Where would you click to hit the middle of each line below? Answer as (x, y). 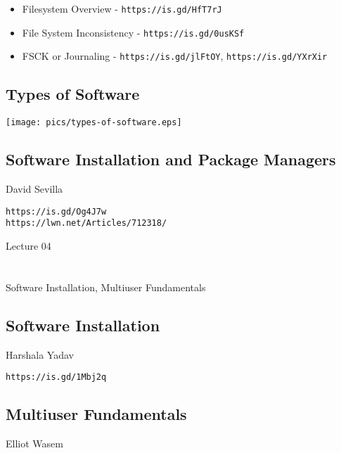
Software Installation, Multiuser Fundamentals (106, 287)
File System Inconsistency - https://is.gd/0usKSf (133, 32)
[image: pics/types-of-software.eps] (94, 123)
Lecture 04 (28, 245)
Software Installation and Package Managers (171, 159)
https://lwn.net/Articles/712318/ (86, 223)
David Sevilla (34, 189)
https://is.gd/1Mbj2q (56, 377)
